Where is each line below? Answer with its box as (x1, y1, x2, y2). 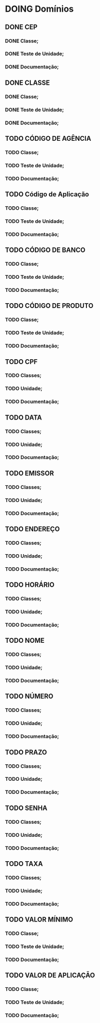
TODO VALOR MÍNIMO (5, 915, 73, 924)
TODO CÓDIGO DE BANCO (5, 246, 86, 254)
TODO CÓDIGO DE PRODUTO (5, 302, 94, 310)
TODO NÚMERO (5, 692, 54, 700)
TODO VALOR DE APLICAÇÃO (5, 971, 95, 980)
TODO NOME (5, 637, 45, 645)
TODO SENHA (5, 804, 47, 812)
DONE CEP (5, 23, 38, 31)
